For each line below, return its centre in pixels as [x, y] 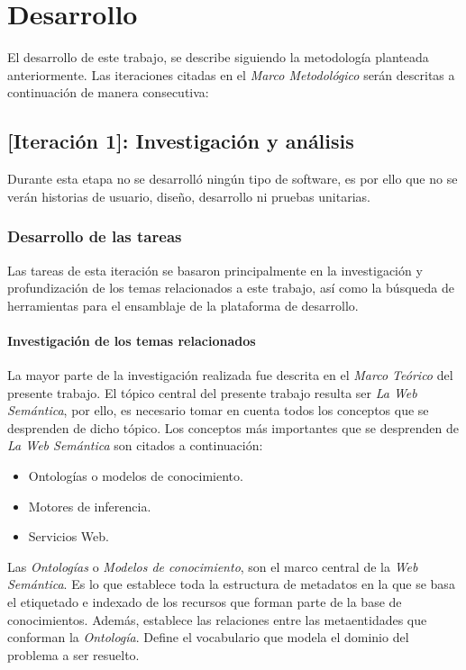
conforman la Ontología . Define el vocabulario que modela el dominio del [208, 637]
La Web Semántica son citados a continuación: [135, 445]
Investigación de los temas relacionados [132, 340]
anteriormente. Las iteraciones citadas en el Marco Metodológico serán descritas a [231, 74]
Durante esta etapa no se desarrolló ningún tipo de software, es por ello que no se [233, 179]
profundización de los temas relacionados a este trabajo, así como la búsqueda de [231, 288]
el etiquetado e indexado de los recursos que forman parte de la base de [205, 602]
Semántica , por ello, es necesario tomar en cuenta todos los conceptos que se [218, 410]
